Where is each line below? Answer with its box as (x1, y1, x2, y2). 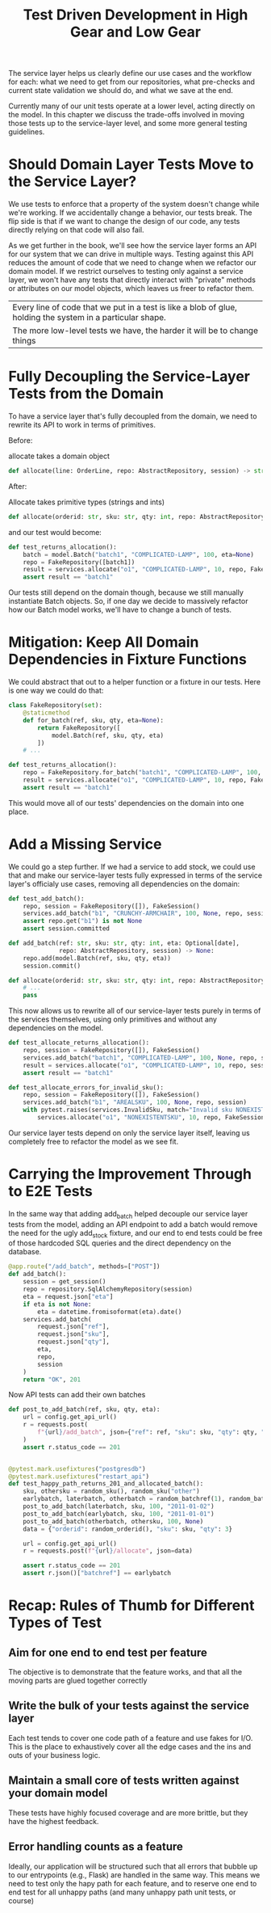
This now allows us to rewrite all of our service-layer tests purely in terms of (8, 1006, 261, 1016)
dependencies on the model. (8, 1023, 104, 1033)
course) (8, 1895, 35, 1905)
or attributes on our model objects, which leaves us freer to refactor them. (8, 284, 255, 293)
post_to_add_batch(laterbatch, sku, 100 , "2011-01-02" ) (23, 1502, 215, 1511)
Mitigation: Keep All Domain (8, 633, 199, 651)
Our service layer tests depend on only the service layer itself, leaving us (8, 1127, 250, 1137)
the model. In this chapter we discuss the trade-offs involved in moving (8, 110, 244, 120)
